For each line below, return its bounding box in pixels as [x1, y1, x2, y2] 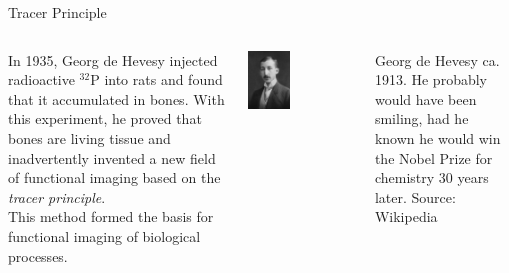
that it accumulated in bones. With [8, 88, 225, 109]
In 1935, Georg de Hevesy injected [8, 49, 218, 70]
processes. [8, 245, 68, 266]
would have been [374, 88, 477, 109]
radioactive [8, 69, 75, 90]
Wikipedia [374, 206, 438, 227]
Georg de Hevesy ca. [374, 49, 500, 70]
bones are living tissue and [8, 127, 171, 148]
